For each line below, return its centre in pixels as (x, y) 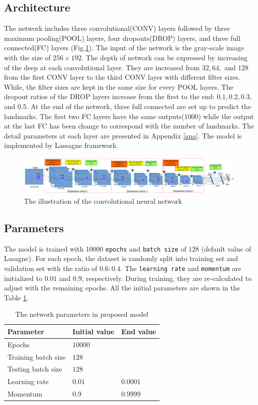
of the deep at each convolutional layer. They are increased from (102, 67)
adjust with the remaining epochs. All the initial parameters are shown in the (122, 288)
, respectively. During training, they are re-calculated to (167, 278)
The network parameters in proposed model (82, 314)
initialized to (23, 278)
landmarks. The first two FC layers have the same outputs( (94, 116)
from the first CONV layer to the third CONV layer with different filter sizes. (122, 77)
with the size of (27, 57)
